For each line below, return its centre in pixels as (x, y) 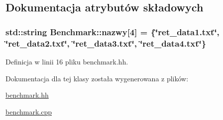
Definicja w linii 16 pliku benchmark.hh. (67, 61)
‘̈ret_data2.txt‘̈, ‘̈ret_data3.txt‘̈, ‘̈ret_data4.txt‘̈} (106, 43)
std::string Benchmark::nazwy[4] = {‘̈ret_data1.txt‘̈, (112, 31)
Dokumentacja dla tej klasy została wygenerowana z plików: (97, 78)
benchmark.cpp (29, 111)
